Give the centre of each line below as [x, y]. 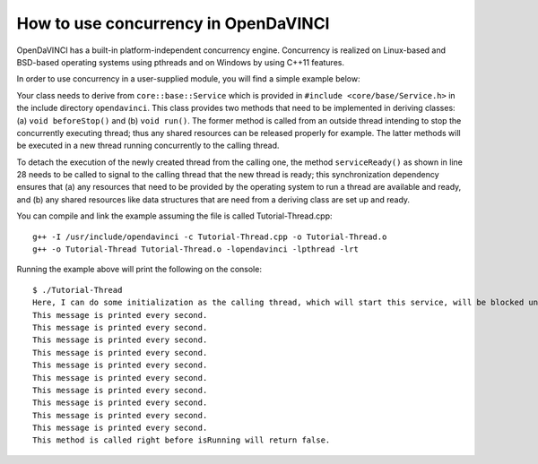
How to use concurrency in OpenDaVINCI [173, 23]
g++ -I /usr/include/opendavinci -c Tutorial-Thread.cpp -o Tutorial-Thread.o [210, 236]
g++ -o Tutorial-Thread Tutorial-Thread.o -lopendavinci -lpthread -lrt [195, 249]
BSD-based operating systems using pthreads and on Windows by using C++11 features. [181, 62]
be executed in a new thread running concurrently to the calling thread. [148, 146]
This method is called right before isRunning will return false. [182, 440]
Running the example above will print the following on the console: [139, 270]
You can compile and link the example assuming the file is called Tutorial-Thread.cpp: [174, 216]
